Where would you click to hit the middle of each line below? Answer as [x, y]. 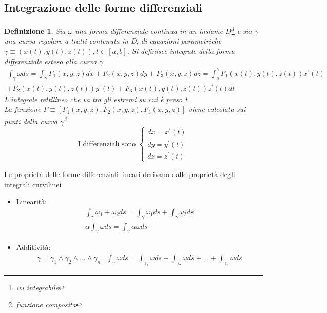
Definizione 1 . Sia [35, 31]
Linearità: [32, 201]
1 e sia [242, 30]
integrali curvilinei [33, 184]
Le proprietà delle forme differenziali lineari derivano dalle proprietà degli [120, 174]
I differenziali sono [107, 144]
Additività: [33, 247]
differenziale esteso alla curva [51, 61]
